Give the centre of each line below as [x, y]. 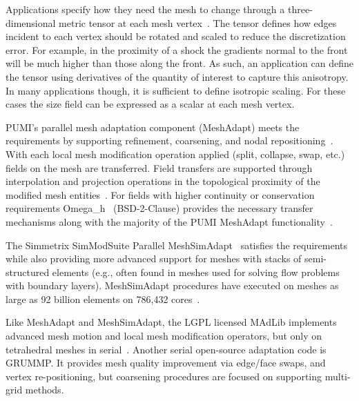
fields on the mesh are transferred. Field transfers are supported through [159, 167]
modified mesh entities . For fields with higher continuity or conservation [160, 194]
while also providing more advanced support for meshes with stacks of [154, 258]
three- [300, 9]
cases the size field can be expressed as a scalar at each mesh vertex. [150, 104]
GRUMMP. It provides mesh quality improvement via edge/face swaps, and [166, 363]
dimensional [31, 22]
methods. [45, 390]
